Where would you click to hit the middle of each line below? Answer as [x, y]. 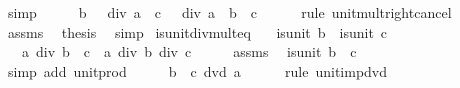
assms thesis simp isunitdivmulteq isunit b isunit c [197, 31]
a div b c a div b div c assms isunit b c [189, 51]
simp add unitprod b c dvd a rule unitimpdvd [197, 70]
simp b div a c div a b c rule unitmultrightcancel [229, 12]
